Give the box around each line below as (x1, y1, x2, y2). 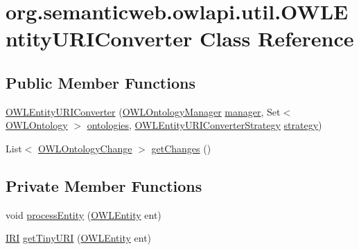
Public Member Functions (6, 71, 195, 93)
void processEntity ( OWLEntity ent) (6, 207, 161, 222)
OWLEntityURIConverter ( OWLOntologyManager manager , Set (6, 104, 281, 118)
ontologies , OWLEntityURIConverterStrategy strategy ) (87, 118, 322, 132)
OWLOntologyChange (37, 141, 132, 155)
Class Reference (199, 24, 354, 53)
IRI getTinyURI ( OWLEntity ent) (6, 231, 152, 245)
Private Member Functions (6, 175, 202, 196)
